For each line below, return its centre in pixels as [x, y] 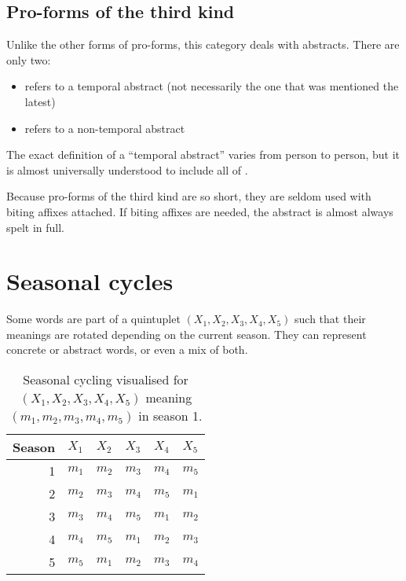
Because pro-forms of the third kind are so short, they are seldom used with [189, 196]
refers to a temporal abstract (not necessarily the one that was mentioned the [212, 86]
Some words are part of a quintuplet [93, 319]
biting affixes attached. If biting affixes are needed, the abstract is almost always [200, 211]
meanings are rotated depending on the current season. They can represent [187, 334]
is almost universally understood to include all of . [127, 169]
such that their [330, 319]
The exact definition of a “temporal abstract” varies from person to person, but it [203, 154]
